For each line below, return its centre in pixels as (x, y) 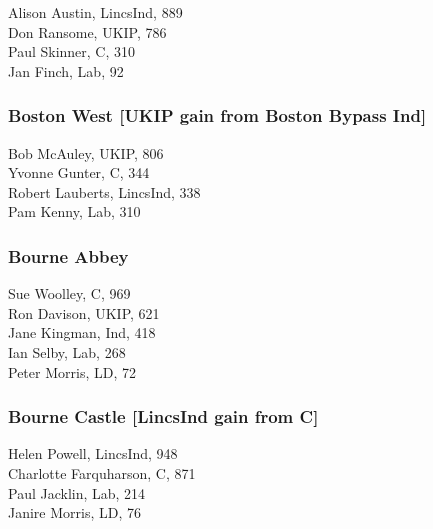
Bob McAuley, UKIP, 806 (86, 152)
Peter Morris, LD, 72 (72, 371)
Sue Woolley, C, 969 (69, 293)
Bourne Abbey (68, 255)
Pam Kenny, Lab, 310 (74, 211)
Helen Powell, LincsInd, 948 (93, 453)
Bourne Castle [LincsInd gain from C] (163, 416)
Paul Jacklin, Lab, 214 (77, 492)
